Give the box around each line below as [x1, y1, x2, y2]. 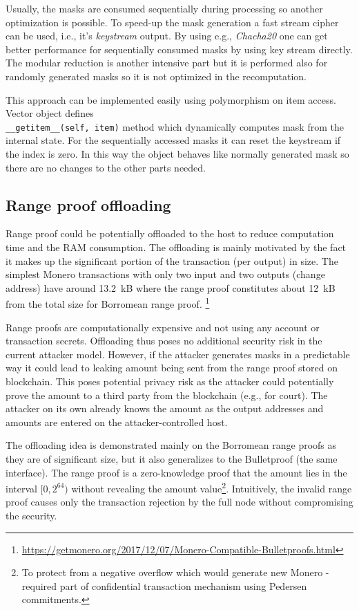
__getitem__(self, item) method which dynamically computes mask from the [6, 119, 344, 133]
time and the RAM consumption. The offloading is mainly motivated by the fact [6, 239, 347, 254]
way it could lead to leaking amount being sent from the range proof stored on [6, 360, 338, 375]
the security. [6, 508, 57, 522]
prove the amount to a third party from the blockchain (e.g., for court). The [6, 387, 328, 402]
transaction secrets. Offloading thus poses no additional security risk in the [6, 333, 322, 348]
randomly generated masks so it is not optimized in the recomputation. [6, 68, 307, 83]
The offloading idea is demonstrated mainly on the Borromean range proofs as [6, 438, 337, 452]
